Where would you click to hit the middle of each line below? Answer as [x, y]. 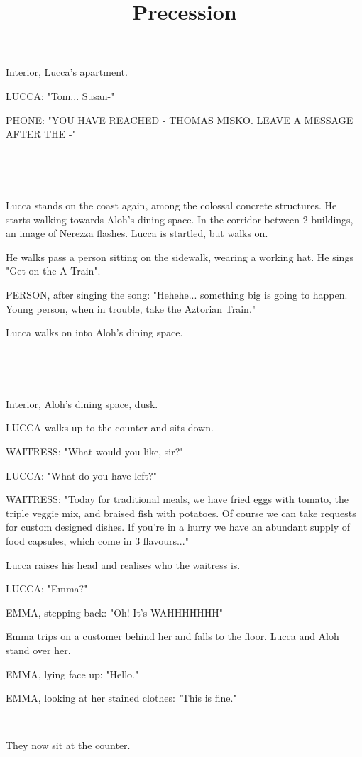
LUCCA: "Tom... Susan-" [60, 95]
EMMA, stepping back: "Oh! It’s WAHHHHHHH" [115, 612]
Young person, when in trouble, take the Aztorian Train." [131, 308]
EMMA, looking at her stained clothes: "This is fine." [121, 698]
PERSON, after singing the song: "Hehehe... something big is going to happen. [177, 294]
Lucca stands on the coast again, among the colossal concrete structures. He [171, 205]
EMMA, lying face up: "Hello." [72, 674]
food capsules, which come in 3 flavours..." [97, 541]
